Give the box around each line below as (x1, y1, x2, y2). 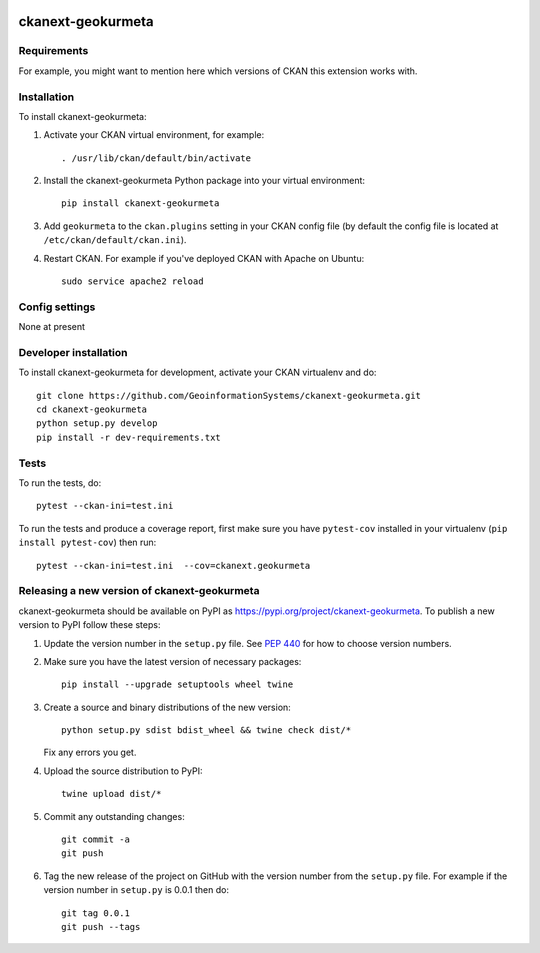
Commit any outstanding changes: (43, 810, 185, 822)
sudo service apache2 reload (61, 276, 204, 287)
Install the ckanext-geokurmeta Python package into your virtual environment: (43, 175, 365, 187)
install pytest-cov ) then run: (18, 536, 157, 549)
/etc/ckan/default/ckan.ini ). (43, 234, 187, 246)
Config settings (18, 300, 96, 314)
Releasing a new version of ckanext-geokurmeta (18, 584, 260, 598)
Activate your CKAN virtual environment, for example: (43, 129, 265, 141)
